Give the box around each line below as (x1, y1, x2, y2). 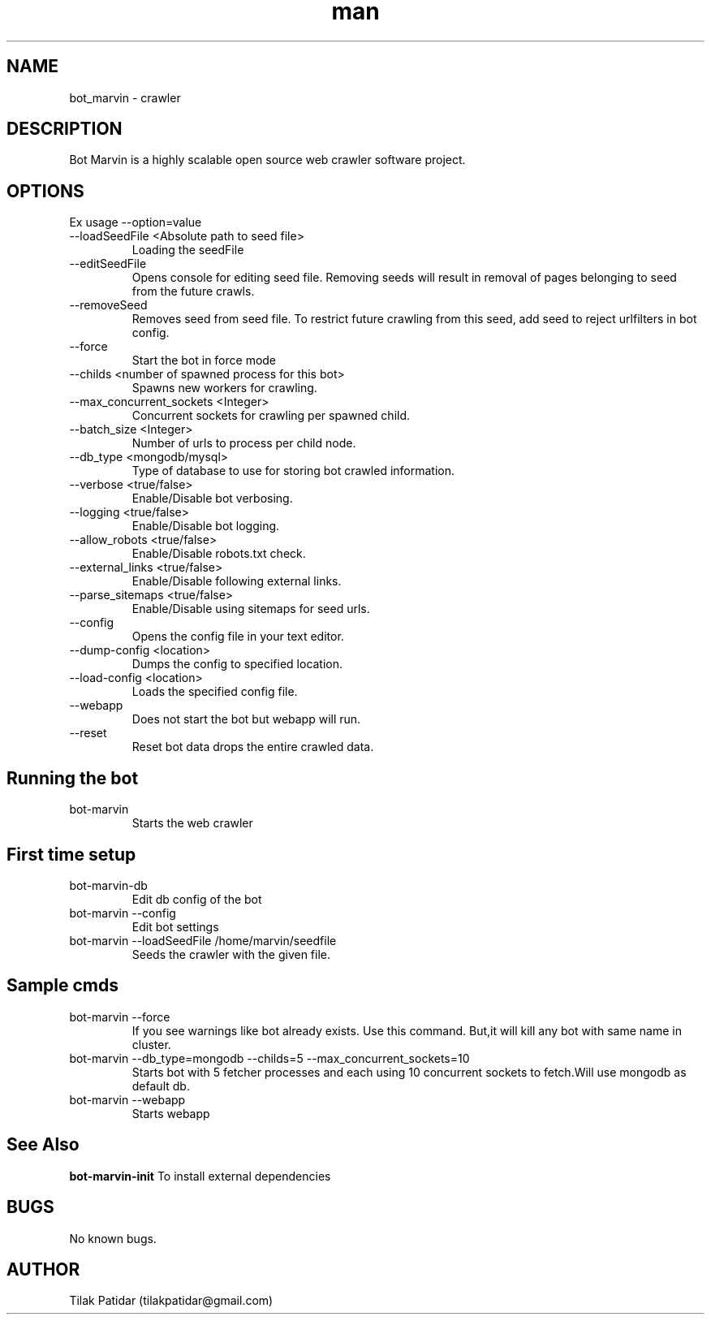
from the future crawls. (131, 284, 255, 299)
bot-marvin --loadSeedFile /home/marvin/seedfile (69, 933, 337, 948)
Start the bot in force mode (131, 353, 277, 368)
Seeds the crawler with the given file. (131, 947, 331, 961)
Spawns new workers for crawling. (131, 381, 317, 395)
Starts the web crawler (131, 816, 253, 831)
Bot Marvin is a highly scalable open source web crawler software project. (69, 153, 466, 167)
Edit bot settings (131, 919, 219, 934)
